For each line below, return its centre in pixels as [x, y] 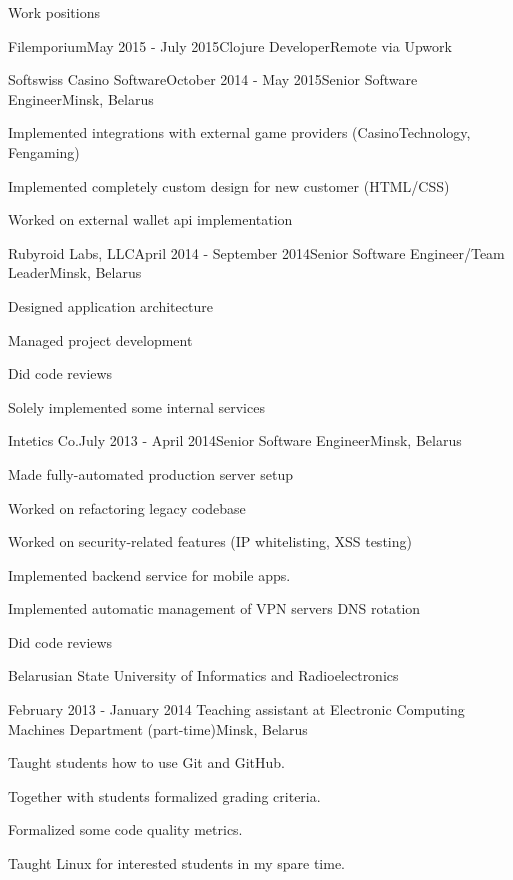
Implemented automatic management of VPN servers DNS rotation [214, 608]
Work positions [54, 12]
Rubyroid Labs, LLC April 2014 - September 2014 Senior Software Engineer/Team [256, 252]
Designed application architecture [110, 305]
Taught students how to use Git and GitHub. [146, 762]
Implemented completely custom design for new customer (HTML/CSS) [229, 185]
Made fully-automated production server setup [150, 473]
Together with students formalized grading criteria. [164, 795]
